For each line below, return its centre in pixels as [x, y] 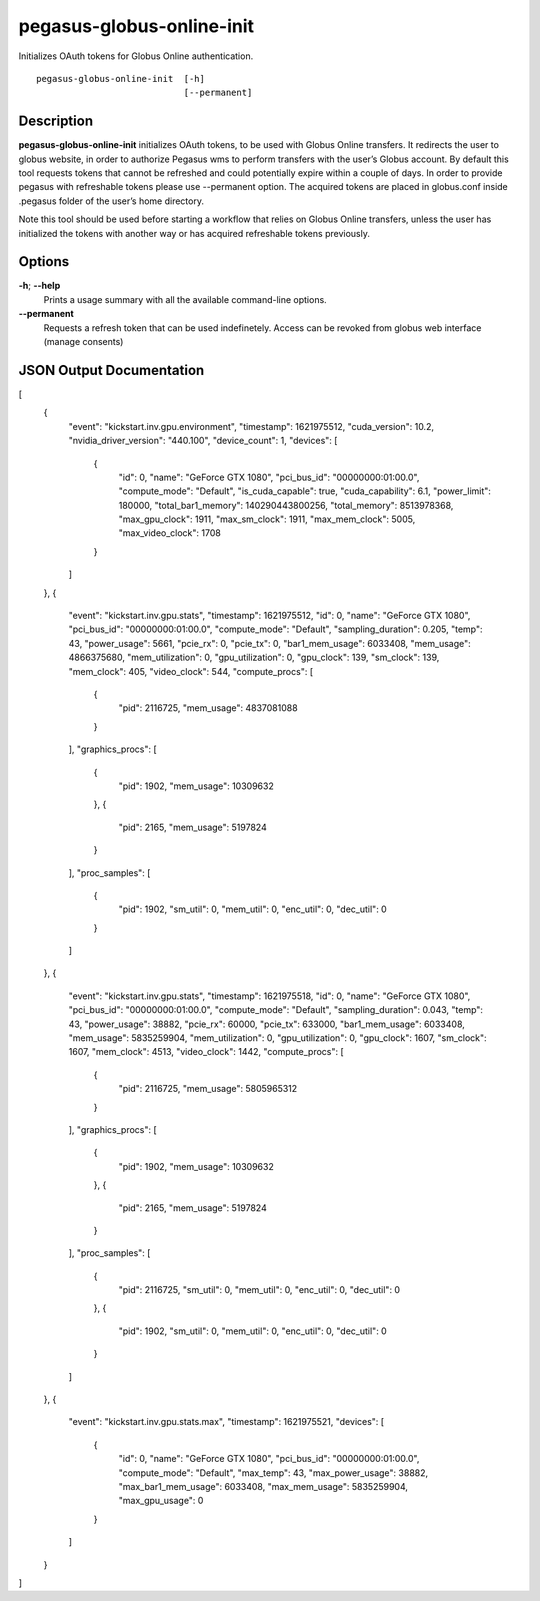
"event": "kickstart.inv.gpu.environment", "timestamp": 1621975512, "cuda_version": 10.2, [251, 426]
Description [56, 121]
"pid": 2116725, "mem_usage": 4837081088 [208, 708]
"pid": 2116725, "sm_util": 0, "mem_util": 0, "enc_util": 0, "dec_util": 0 [259, 1290]
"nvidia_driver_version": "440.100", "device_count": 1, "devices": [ [203, 441]
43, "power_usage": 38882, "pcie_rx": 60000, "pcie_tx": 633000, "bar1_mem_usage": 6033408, [266, 1024]
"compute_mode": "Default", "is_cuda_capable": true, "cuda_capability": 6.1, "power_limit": [305, 491]
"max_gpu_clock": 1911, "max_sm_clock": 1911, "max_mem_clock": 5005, [267, 519]
